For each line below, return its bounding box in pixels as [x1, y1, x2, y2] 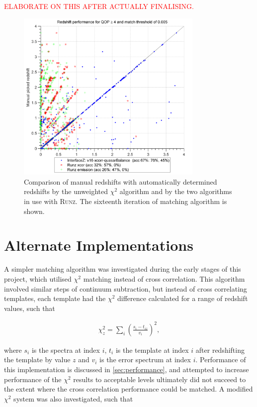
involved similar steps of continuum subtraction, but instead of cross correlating [4, 283, 247, 294]
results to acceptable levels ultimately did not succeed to [73, 374, 246, 384]
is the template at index [115, 344, 189, 355]
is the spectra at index [31, 344, 100, 355]
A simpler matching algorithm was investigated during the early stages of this [4, 264, 241, 274]
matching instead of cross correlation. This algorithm [83, 273, 245, 284]
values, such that [4, 303, 55, 313]
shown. [24, 205, 45, 216]
